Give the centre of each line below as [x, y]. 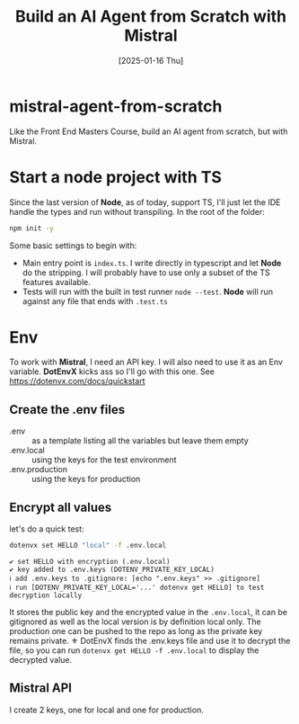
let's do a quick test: [47, 529]
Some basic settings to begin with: [73, 246]
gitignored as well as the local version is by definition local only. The [136, 621]
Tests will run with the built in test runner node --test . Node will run [148, 291]
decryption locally [46, 595]
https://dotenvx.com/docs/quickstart [77, 381]
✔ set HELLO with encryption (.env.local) [90, 561]
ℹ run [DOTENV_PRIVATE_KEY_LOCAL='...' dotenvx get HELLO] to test [137, 587]
